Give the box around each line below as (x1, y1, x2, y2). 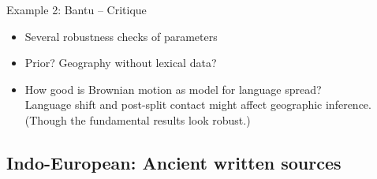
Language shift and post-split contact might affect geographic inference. (24, 96, 371, 113)
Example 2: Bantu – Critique (6, 2, 147, 17)
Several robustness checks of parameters (24, 28, 218, 44)
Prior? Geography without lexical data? (24, 54, 217, 71)
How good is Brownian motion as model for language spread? (24, 80, 322, 97)
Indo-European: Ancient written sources (6, 150, 342, 174)
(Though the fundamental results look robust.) (24, 111, 251, 128)
